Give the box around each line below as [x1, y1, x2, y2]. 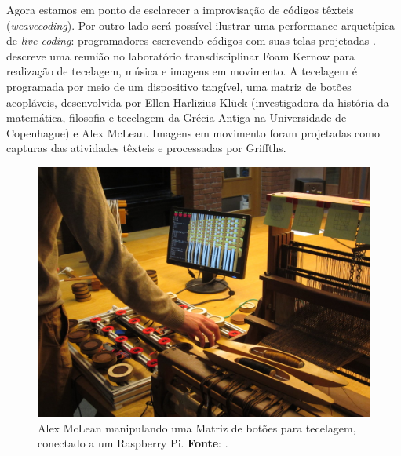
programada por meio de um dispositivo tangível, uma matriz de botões [6, 78, 352, 94]
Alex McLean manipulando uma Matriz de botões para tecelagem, [38, 419, 356, 436]
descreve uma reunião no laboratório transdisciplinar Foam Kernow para [6, 47, 355, 64]
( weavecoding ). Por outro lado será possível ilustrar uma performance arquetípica [6, 16, 396, 33]
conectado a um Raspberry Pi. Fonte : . [38, 435, 228, 451]
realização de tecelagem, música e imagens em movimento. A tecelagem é [6, 63, 357, 79]
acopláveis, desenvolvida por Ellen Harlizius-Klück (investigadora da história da [6, 93, 389, 110]
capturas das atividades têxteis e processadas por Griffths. [6, 140, 286, 156]
